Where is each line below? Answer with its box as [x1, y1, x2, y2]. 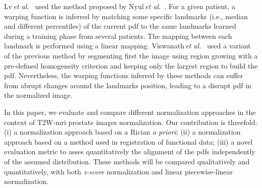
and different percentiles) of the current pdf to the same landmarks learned [4, 21, 236, 31]
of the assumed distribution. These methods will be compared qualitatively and [4, 156, 250, 166]
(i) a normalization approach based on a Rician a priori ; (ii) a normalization [4, 127, 241, 137]
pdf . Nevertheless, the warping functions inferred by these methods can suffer [4, 70, 243, 81]
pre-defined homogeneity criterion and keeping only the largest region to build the [4, 60, 258, 71]
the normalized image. [4, 90, 73, 100]
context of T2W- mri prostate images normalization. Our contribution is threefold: [4, 116, 257, 127]
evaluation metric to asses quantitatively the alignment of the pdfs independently [4, 146, 255, 157]
